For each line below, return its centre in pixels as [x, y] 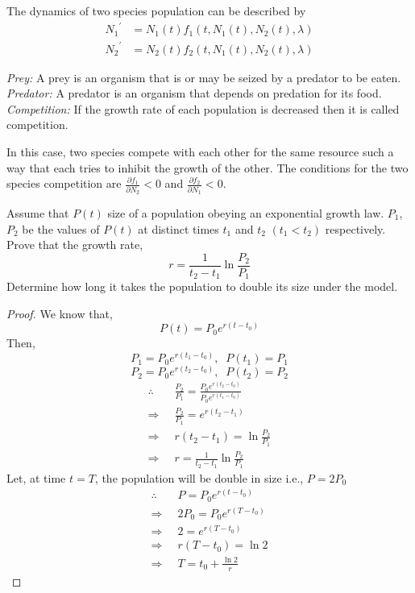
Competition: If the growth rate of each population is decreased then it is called [203, 108]
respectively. [355, 228]
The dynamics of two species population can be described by [156, 10]
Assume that [38, 212]
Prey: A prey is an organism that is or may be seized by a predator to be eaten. [204, 77]
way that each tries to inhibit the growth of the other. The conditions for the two [207, 167]
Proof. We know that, [60, 313]
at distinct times [178, 228]
